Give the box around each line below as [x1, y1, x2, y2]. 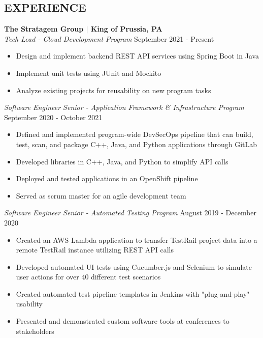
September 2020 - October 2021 [4, 111, 103, 122]
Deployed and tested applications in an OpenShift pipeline [16, 173, 198, 184]
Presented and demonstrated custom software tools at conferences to [16, 316, 229, 326]
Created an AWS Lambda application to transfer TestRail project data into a [16, 234, 257, 245]
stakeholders [16, 325, 54, 336]
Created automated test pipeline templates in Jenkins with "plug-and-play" [16, 288, 250, 299]
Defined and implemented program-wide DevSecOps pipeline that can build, [16, 129, 253, 139]
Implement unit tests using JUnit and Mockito [16, 67, 161, 78]
